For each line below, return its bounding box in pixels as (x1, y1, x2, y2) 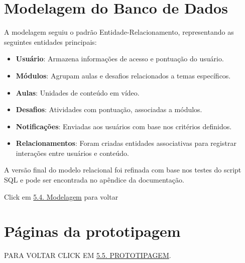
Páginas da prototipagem (4, 221, 181, 241)
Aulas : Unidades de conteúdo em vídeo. (16, 87, 140, 98)
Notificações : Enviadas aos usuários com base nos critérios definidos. (16, 121, 232, 131)
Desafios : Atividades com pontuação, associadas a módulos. (16, 104, 202, 115)
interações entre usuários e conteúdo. (16, 147, 129, 158)
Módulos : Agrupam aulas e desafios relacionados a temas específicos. (16, 70, 231, 80)
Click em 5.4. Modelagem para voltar (4, 191, 118, 202)
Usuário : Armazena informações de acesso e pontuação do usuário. (16, 53, 224, 64)
